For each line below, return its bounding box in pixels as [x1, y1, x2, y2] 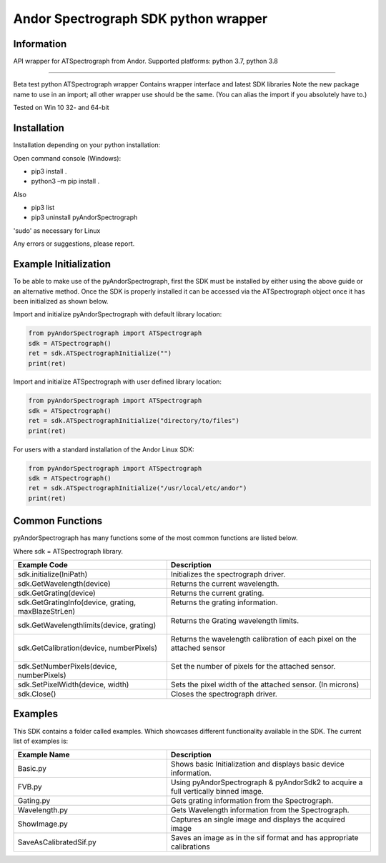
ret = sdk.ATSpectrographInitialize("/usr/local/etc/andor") [28, 484, 247, 492]
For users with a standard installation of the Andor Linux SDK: [13, 445, 194, 454]
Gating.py [17, 796, 51, 806]
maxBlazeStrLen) [17, 607, 76, 617]
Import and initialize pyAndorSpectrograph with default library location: [13, 310, 222, 319]
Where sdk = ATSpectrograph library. [13, 547, 124, 555]
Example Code [17, 560, 68, 570]
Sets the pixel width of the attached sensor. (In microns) [170, 679, 360, 689]
